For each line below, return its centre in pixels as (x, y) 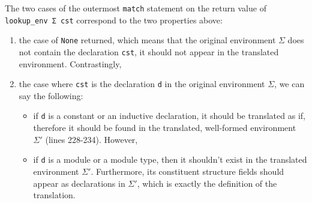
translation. (54, 195)
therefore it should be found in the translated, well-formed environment (165, 128)
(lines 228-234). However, (91, 139)
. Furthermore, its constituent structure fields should (187, 171)
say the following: (51, 95)
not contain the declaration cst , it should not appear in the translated (149, 51)
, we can (289, 84)
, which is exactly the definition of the (207, 183)
